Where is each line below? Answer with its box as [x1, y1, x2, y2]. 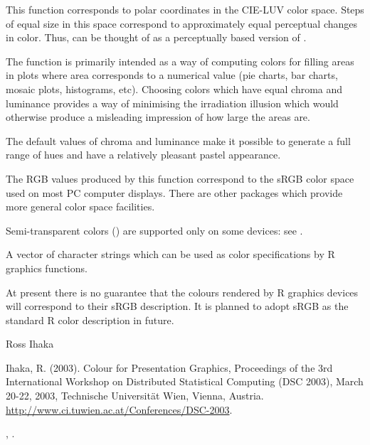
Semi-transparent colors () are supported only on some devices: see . [6, 222, 303, 237]
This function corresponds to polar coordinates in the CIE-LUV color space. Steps [6, 2, 364, 16]
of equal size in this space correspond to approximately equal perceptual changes [6, 16, 358, 31]
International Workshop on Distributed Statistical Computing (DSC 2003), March [6, 374, 364, 389]
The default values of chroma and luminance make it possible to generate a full [6, 133, 351, 148]
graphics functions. [6, 260, 88, 275]
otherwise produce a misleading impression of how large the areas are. [6, 109, 310, 124]
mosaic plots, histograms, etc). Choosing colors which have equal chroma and [6, 81, 343, 96]
